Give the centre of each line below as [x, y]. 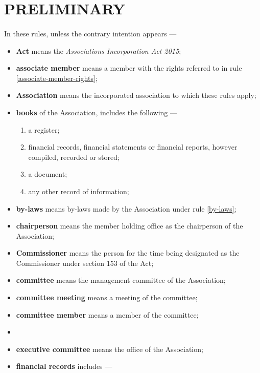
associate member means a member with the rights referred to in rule [129, 68]
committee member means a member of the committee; [107, 314]
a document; [48, 174]
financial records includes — [64, 366]
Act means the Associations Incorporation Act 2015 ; [99, 50]
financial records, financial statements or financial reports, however [133, 147]
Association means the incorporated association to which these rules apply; [136, 95]
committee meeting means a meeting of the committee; [107, 297]
